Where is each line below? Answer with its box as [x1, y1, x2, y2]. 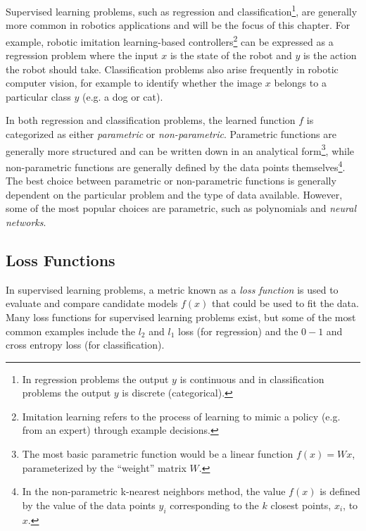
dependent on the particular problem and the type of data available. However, [6, 187, 343, 201]
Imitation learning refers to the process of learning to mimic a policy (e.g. [22, 408, 341, 423]
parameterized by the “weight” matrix [22, 460, 187, 475]
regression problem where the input [6, 48, 158, 63]
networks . [6, 214, 46, 229]
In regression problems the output [22, 371, 169, 386]
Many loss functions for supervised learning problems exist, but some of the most [6, 309, 356, 324]
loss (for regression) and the [177, 323, 298, 338]
